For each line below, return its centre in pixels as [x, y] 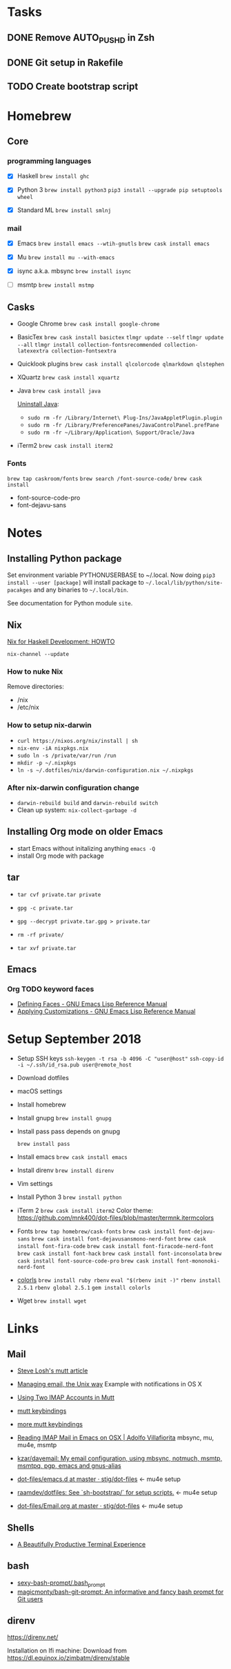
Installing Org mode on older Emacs [85, 832]
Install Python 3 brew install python [69, 1197]
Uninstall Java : [38, 404]
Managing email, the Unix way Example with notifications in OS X [109, 1384]
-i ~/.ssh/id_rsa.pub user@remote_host [74, 1065]
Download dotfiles [43, 1078]
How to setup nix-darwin [49, 725]
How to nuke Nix [35, 671]
